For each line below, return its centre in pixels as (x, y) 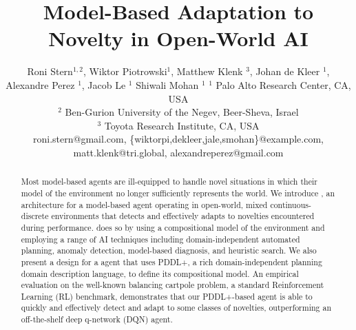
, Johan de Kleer (285, 71)
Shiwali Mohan (167, 84)
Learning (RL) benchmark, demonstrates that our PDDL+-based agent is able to (167, 296)
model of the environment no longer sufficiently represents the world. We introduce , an (178, 193)
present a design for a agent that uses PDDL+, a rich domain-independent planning (171, 261)
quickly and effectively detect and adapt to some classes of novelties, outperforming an (176, 308)
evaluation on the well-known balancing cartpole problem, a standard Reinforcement (172, 285)
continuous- (291, 204)
